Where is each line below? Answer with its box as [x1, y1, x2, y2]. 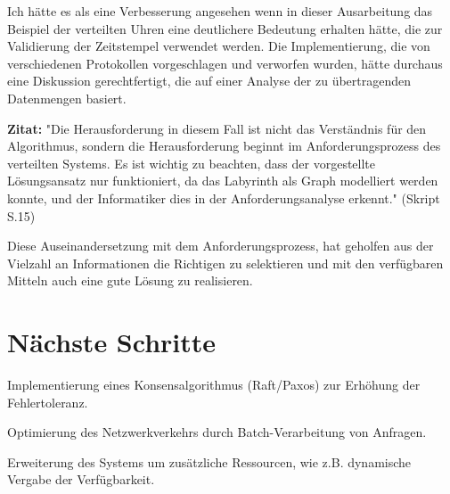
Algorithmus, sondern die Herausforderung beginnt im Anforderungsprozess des [7, 136, 441, 155]
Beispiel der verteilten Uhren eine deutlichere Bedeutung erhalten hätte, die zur [7, 19, 443, 37]
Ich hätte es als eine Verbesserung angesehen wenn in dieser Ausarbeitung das [7, 2, 433, 20]
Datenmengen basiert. [7, 88, 127, 107]
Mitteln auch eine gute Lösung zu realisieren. [7, 271, 253, 290]
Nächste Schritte [7, 324, 217, 360]
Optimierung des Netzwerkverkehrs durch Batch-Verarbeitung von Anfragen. [7, 423, 427, 441]
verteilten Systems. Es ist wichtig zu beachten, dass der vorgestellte [7, 153, 376, 172]
